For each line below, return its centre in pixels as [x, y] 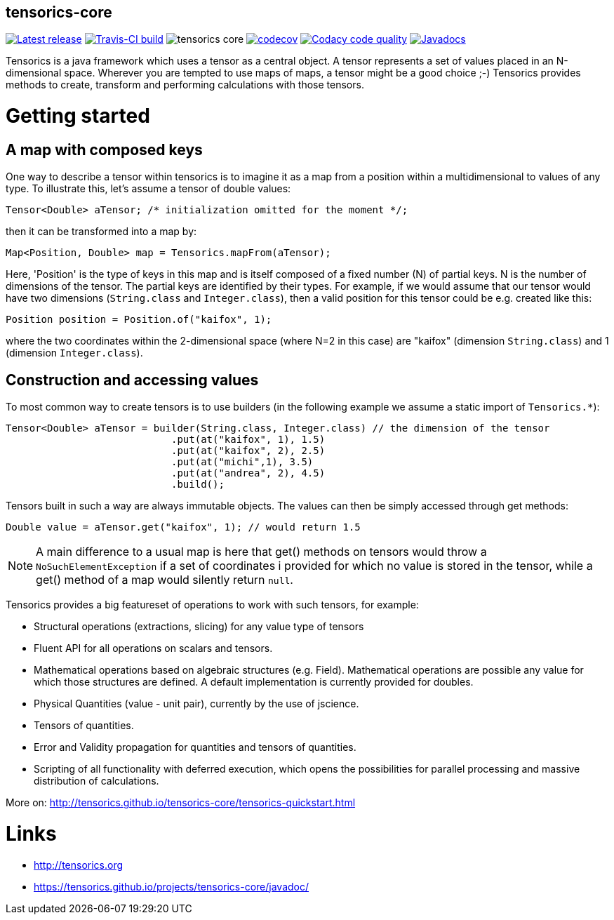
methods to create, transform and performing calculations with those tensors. [185, 85]
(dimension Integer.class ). [74, 353]
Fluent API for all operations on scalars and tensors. [153, 648]
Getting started [78, 116]
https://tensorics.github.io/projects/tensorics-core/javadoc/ [172, 886]
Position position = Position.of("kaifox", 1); [139, 320]
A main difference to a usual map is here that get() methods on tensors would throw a [261, 552]
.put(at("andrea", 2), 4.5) [248, 473]
